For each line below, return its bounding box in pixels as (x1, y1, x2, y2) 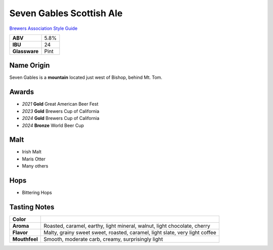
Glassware (12, 48, 39, 55)
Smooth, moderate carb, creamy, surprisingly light (43, 236, 163, 243)
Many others (22, 163, 49, 169)
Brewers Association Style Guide (9, 25, 78, 31)
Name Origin (9, 61, 50, 70)
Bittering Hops (22, 190, 53, 196)
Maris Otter (22, 156, 45, 162)
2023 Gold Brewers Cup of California (22, 108, 100, 114)
